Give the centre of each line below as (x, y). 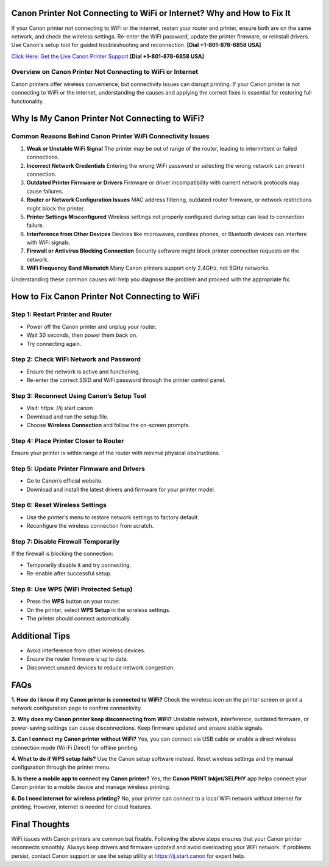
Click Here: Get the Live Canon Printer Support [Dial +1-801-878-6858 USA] (108, 56)
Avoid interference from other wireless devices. (86, 650)
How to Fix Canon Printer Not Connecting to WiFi (106, 297)
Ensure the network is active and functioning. (83, 372)
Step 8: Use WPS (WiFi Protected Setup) (72, 589)
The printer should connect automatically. (79, 619)
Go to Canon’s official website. (65, 481)
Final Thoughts (41, 824)
